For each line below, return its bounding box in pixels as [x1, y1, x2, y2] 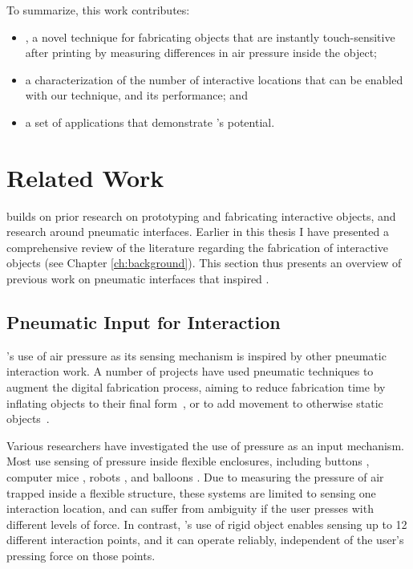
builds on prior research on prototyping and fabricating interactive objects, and [6, 207, 396, 224]
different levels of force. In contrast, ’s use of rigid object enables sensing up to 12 [6, 515, 407, 532]
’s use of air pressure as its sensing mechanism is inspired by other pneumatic [6, 347, 387, 364]
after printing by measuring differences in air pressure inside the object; [25, 44, 377, 61]
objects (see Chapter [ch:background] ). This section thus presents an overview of [6, 254, 402, 271]
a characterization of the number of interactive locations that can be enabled [25, 71, 403, 87]
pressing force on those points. [6, 547, 156, 563]
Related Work [6, 161, 164, 193]
